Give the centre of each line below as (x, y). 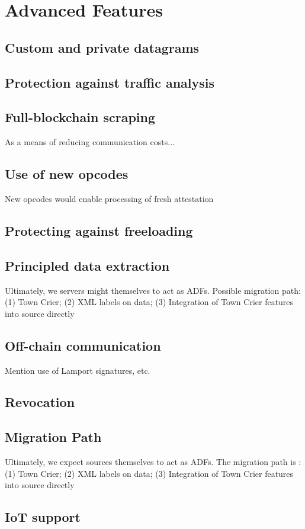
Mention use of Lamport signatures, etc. (78, 370)
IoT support (43, 517)
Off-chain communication (83, 345)
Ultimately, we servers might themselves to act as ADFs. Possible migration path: (153, 290)
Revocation (40, 402)
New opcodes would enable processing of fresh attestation (109, 198)
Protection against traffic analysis (110, 82)
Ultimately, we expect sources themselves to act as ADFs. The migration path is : (153, 462)
